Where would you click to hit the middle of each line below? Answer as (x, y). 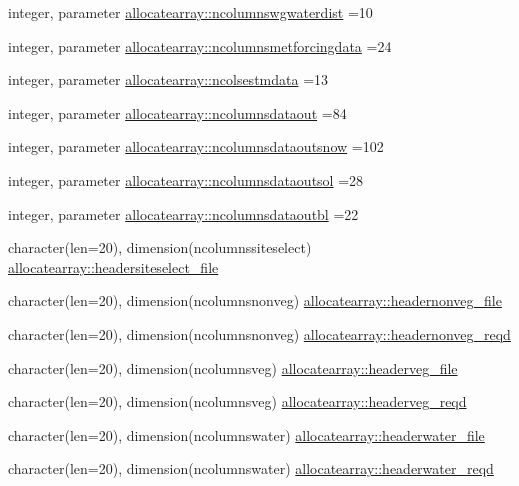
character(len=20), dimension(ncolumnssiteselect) (160, 247)
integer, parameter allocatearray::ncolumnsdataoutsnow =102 (196, 146)
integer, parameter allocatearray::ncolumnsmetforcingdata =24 (200, 45)
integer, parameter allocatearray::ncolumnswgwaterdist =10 (190, 12)
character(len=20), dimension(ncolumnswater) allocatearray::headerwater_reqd (251, 468)
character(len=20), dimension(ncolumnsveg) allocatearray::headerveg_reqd (237, 401)
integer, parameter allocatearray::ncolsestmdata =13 (168, 79)
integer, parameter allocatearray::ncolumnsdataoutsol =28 (186, 179)
